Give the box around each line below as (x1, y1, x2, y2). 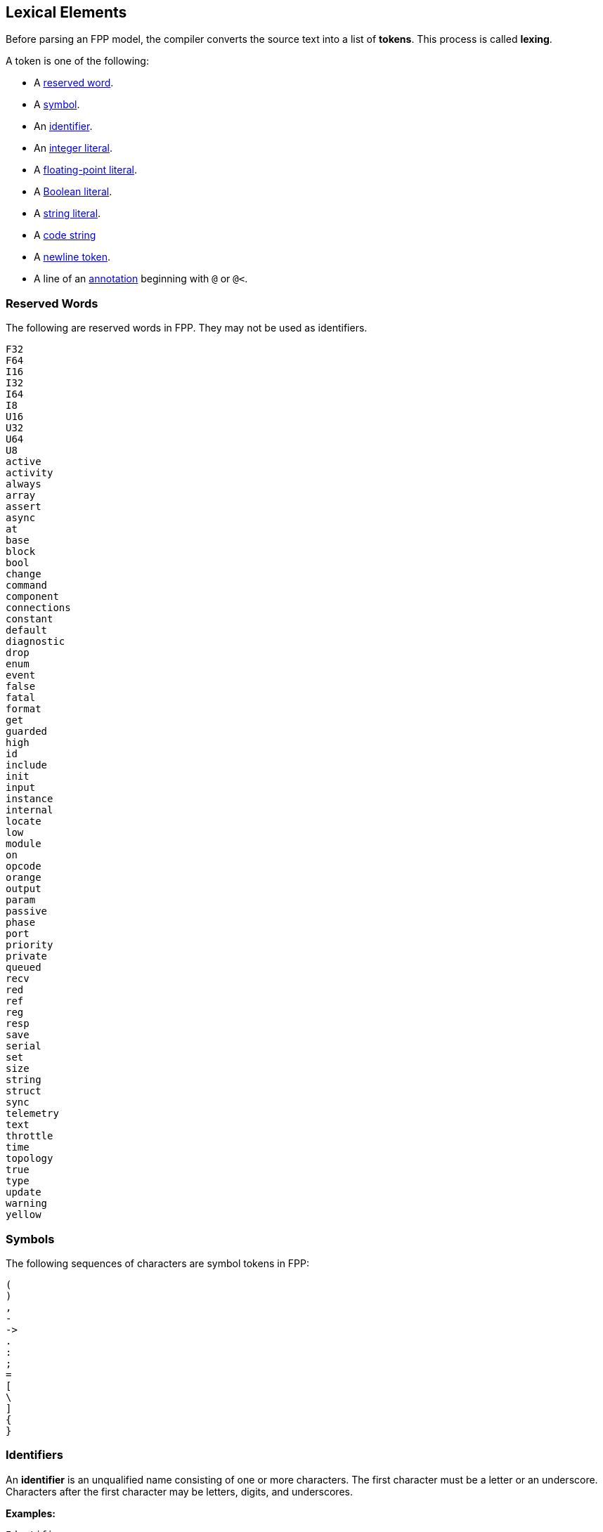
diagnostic (6, 636, 65, 648)
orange (6, 872, 41, 884)
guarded (6, 726, 48, 738)
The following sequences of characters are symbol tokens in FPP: (6, 1257, 310, 1269)
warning (6, 1198, 48, 1210)
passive (6, 905, 48, 917)
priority (6, 939, 53, 951)
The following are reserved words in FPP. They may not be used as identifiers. (6, 322, 368, 334)
